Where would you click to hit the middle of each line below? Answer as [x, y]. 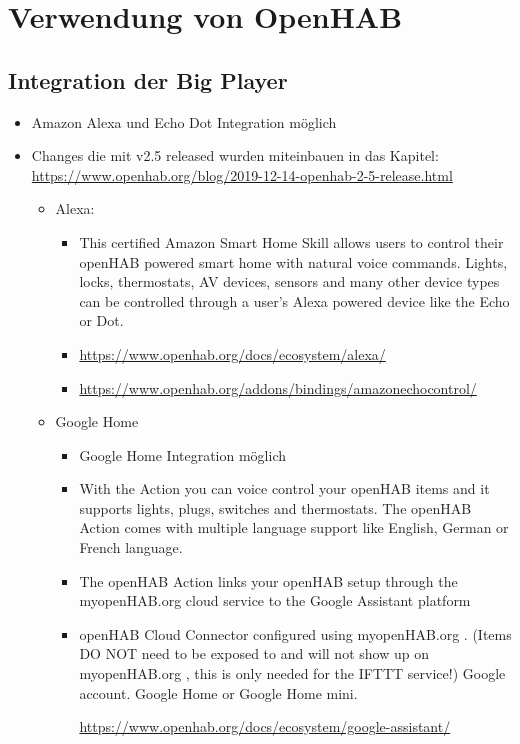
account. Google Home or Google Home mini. [218, 692]
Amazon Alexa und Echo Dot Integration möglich [184, 121]
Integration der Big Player [148, 79]
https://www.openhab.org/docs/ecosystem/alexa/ [232, 353]
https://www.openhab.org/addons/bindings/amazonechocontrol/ [278, 387]
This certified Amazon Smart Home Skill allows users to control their [291, 241]
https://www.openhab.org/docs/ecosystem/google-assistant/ [265, 726]
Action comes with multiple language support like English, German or [294, 527]
